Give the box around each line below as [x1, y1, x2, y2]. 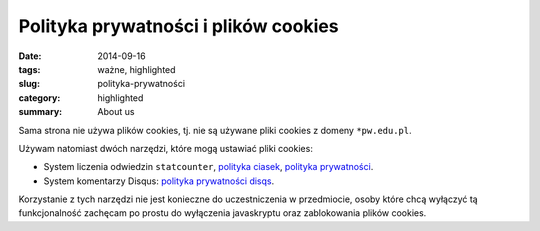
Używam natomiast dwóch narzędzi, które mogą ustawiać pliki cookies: [18, 142, 314, 154]
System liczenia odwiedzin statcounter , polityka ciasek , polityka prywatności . [43, 161, 374, 173]
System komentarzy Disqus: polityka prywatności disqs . [43, 175, 275, 187]
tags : [18, 63, 41, 75]
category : [18, 91, 61, 104]
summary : [18, 106, 63, 118]
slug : [18, 78, 40, 90]
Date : [18, 50, 42, 62]
